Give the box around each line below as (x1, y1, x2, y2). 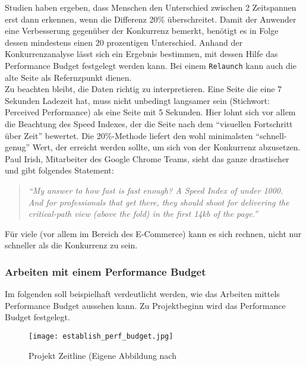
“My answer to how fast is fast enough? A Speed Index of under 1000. (28, 184, 283, 196)
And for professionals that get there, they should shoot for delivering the (28, 195, 289, 208)
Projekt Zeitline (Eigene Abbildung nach (29, 349, 176, 361)
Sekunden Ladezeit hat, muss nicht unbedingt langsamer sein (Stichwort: (5, 94, 270, 106)
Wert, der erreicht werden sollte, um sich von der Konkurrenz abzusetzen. (32, 141, 301, 153)
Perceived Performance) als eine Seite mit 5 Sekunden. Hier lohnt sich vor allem (5, 106, 296, 118)
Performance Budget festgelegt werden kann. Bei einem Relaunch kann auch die (5, 59, 296, 71)
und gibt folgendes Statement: (5, 164, 114, 176)
